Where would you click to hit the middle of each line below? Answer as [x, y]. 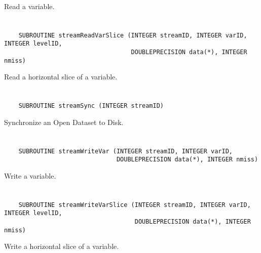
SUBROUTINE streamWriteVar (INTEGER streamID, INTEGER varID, [126, 151]
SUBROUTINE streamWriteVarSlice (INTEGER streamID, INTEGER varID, [135, 205]
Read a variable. [29, 6]
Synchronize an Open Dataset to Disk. [64, 122]
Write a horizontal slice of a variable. [62, 246]
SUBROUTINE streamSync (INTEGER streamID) [91, 106]
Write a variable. [30, 175]
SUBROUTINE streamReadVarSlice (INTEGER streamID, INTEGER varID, [133, 35]
